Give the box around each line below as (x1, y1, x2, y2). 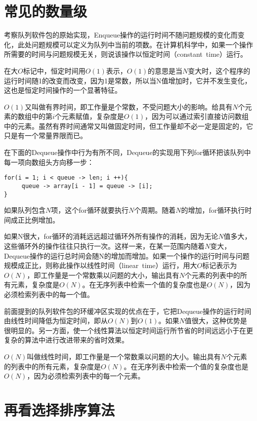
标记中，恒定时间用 (23, 65, 86, 76)
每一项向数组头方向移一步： (4, 156, 94, 167)
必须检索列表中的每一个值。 (4, 289, 94, 299)
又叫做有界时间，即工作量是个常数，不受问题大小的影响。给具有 (25, 101, 233, 112)
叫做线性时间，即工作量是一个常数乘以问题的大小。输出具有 (27, 351, 221, 361)
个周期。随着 (134, 205, 176, 215)
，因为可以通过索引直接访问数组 (145, 111, 249, 121)
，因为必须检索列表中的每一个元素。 (27, 371, 145, 381)
